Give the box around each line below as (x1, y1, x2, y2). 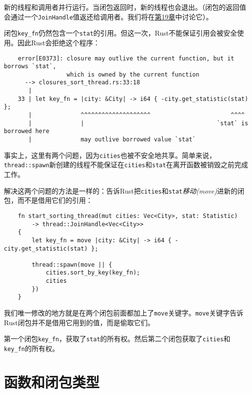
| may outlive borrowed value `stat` (28, 136, 196, 143)
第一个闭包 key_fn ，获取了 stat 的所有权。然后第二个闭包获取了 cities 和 (4, 334, 231, 344)
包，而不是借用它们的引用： (4, 195, 93, 205)
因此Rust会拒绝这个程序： (17, 37, 100, 47)
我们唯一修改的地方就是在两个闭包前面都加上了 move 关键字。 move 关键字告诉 (4, 308, 244, 318)
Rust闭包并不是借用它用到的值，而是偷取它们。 (4, 317, 155, 327)
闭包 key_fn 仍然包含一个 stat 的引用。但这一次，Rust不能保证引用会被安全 (4, 28, 237, 38)
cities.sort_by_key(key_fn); (45, 269, 140, 276)
